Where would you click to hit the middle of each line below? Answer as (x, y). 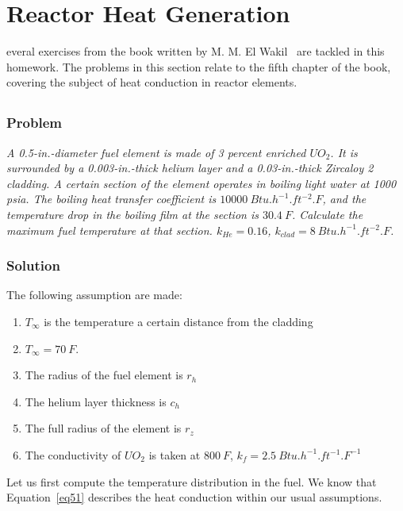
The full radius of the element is (103, 428)
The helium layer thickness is (96, 401)
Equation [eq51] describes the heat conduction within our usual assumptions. (194, 497)
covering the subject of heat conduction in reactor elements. (152, 82)
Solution (33, 265)
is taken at (175, 454)
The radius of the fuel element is (104, 375)
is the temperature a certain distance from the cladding (178, 321)
